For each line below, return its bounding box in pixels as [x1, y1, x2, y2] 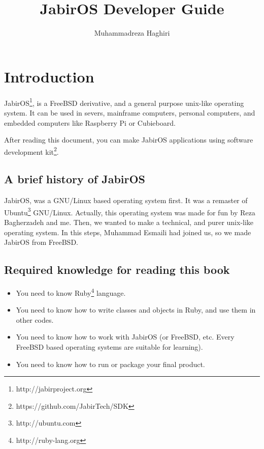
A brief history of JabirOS [4, 171, 146, 187]
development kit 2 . [4, 145, 59, 157]
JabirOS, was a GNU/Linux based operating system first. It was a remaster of [4, 195, 248, 206]
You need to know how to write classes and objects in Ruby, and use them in [16, 304, 256, 315]
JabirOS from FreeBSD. [4, 237, 78, 247]
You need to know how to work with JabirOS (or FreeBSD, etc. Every [16, 331, 235, 342]
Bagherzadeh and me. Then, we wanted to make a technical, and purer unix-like [4, 216, 254, 227]
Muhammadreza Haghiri [94, 27, 170, 38]
